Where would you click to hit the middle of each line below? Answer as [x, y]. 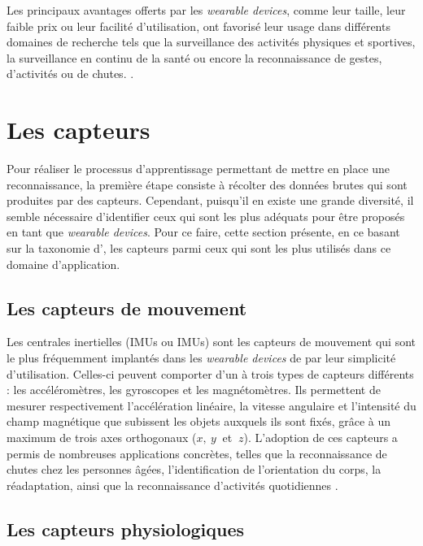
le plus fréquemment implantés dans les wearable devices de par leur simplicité [201, 358]
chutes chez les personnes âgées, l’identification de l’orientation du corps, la [194, 469]
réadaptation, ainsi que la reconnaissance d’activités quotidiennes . [172, 485]
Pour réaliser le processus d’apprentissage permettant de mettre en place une [198, 169]
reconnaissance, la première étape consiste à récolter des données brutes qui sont [207, 184]
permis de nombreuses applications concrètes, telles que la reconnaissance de [197, 453]
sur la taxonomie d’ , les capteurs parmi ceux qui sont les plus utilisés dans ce [199, 248]
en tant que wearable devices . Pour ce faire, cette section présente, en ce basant [203, 232]
